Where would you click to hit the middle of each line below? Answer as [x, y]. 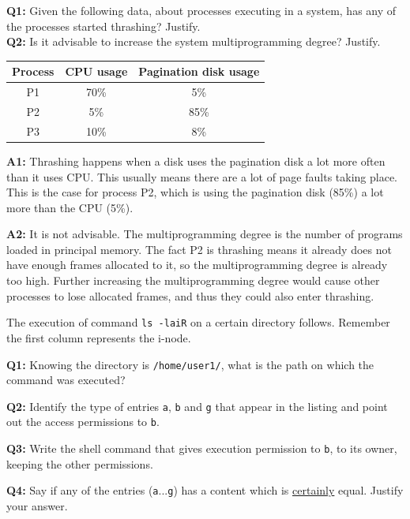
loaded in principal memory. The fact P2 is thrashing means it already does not [199, 249]
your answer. [37, 505]
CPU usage [96, 71]
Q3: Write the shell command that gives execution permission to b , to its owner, [202, 448]
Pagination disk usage [199, 71]
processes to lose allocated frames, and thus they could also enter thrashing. [190, 295]
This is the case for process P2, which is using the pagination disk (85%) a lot [195, 192]
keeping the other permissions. [80, 463]
